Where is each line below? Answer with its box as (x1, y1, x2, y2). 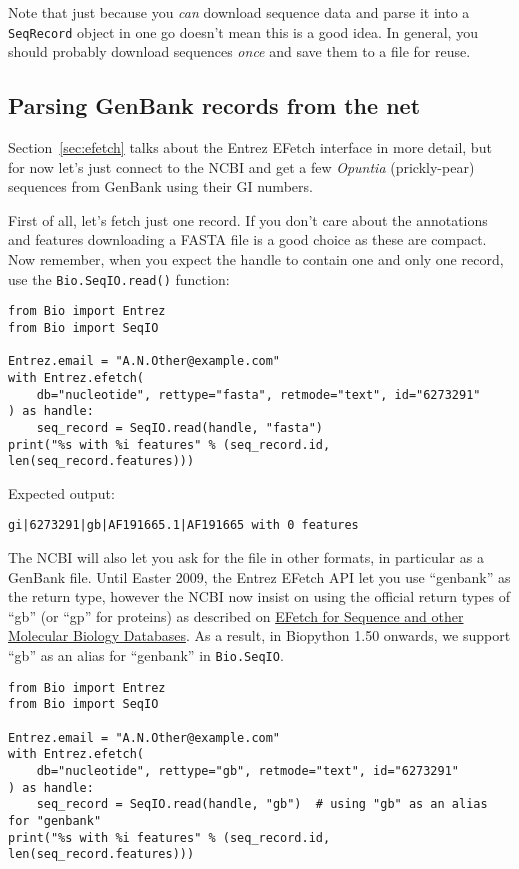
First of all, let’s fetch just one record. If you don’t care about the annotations (8, 209, 488, 230)
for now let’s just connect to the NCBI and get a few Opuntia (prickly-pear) (8, 156, 475, 177)
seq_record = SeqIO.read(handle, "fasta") (36, 420, 323, 435)
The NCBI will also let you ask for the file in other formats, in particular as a (8, 547, 484, 568)
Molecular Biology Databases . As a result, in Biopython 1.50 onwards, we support (8, 625, 511, 646)
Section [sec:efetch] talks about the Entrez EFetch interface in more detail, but (8, 137, 492, 158)
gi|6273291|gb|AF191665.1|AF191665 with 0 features (8, 518, 359, 533)
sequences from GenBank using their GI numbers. (8, 176, 313, 197)
